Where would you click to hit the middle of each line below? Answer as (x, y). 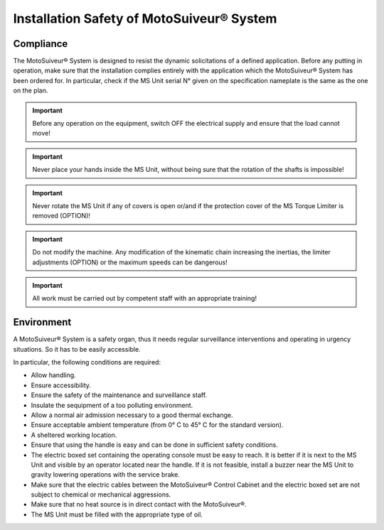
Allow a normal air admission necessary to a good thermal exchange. (132, 415)
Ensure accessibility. (61, 385)
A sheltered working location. (74, 435)
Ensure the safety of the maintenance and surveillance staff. (119, 395)
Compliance (41, 44)
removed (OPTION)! (61, 216)
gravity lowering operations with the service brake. (106, 475)
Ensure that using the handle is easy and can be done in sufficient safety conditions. (155, 445)
